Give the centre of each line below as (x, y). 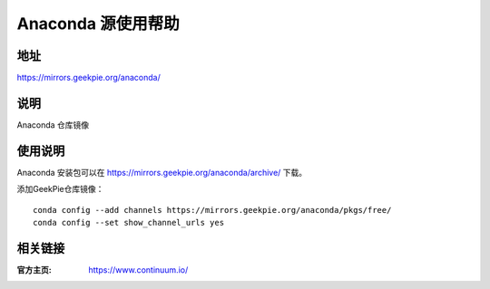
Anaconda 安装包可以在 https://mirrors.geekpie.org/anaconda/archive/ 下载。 (162, 172)
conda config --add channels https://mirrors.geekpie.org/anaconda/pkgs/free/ (212, 210)
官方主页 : (34, 270)
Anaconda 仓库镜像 (53, 125)
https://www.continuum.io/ (138, 270)
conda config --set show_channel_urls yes (129, 223)
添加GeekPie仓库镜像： (60, 189)
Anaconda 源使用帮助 (98, 24)
